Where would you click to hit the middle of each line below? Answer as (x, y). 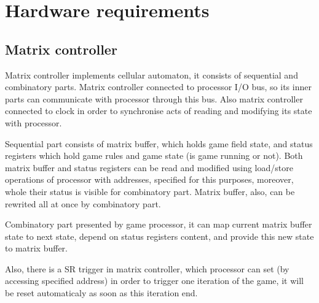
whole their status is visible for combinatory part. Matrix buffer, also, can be (150, 191)
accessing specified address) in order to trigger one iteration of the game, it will (154, 281)
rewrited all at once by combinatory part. (83, 203)
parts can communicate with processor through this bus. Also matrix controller (154, 98)
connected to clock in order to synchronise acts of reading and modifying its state (159, 111)
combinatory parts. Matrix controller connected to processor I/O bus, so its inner (158, 87)
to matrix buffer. (36, 248)
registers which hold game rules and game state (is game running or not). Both (154, 155)
